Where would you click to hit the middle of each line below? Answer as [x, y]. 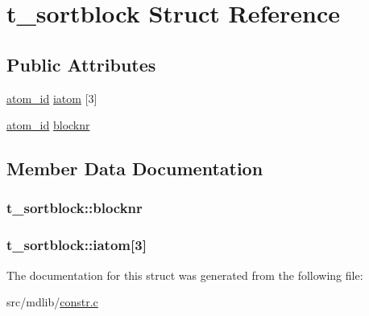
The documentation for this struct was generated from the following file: [185, 275]
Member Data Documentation [135, 168]
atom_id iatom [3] [52, 98]
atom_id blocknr [48, 125]
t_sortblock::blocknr [75, 208]
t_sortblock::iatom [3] [77, 245]
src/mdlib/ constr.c [52, 302]
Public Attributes [81, 64]
